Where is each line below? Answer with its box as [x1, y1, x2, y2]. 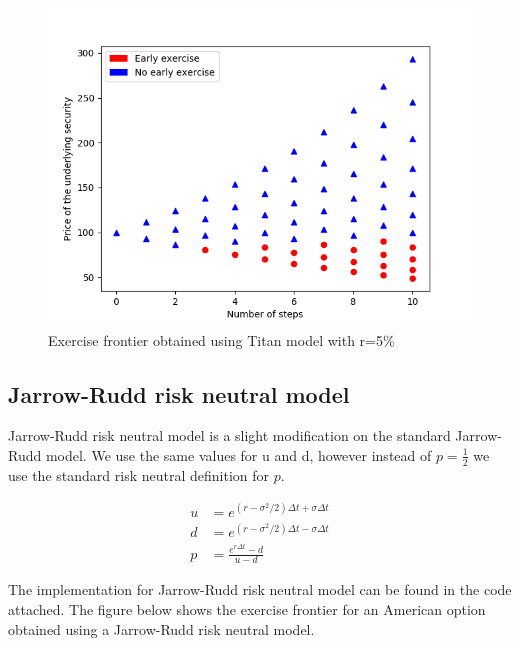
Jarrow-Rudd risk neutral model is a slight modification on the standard [8, 425, 451, 446]
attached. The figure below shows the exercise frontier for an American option [8, 598, 486, 619]
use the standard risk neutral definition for [8, 464, 269, 485]
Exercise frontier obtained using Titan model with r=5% [48, 329, 395, 350]
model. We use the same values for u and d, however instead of [45, 444, 432, 465]
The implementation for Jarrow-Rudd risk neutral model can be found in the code [8, 579, 512, 600]
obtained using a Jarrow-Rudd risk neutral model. [8, 618, 315, 639]
